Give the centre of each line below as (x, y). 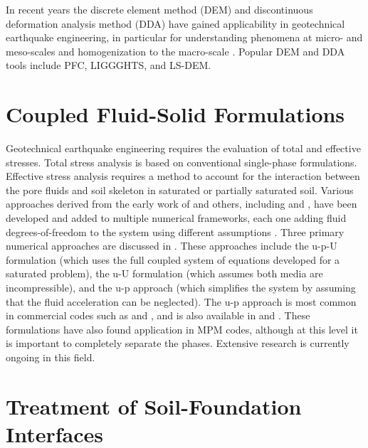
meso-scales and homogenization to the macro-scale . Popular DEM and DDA (175, 51)
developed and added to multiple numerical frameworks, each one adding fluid (176, 218)
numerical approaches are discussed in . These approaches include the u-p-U (172, 246)
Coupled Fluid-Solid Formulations (175, 114)
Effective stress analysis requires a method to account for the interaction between (183, 176)
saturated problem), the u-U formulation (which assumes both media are (164, 273)
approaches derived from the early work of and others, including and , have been (182, 204)
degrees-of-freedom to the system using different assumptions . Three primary (175, 231)
